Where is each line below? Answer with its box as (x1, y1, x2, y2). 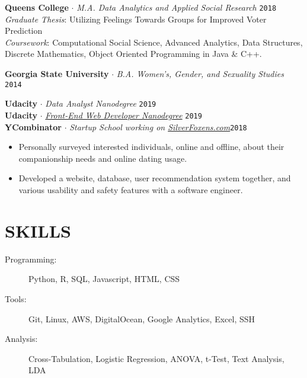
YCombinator (5, 120, 62, 133)
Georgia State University (5, 68, 109, 80)
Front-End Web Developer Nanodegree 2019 (45, 108, 202, 121)
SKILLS (5, 218, 71, 242)
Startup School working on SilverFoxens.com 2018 (69, 120, 247, 133)
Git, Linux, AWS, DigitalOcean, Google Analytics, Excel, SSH (28, 312, 255, 325)
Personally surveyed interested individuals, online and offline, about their (18, 140, 284, 153)
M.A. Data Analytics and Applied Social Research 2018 (76, 1, 277, 13)
